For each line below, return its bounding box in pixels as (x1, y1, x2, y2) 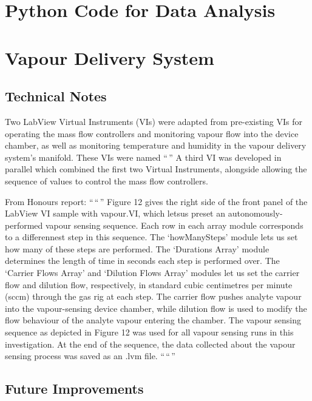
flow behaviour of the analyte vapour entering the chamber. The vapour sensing (5, 314, 302, 326)
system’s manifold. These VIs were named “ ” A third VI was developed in (5, 150, 282, 163)
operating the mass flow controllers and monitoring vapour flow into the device (5, 127, 299, 140)
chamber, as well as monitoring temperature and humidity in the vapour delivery (5, 139, 307, 152)
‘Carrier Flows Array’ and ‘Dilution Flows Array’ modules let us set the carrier (5, 266, 300, 279)
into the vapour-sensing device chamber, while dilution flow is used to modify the (5, 302, 307, 314)
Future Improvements (5, 379, 144, 398)
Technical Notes (5, 87, 107, 106)
